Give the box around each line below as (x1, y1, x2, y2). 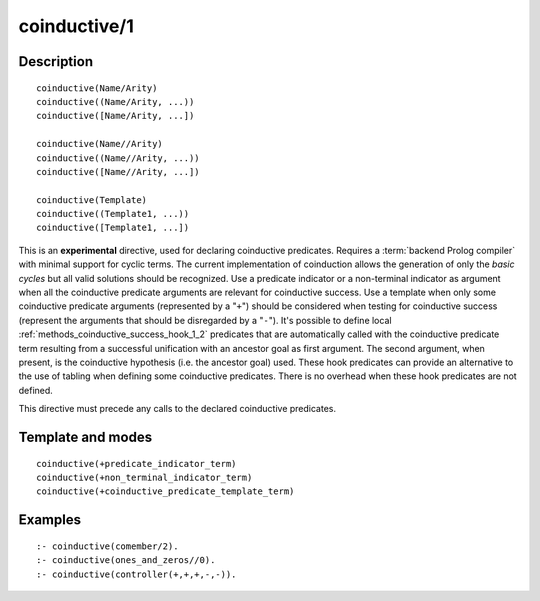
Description (18, 53, 94, 70)
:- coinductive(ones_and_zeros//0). (36, 555, 216, 566)
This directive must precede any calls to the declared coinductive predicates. (18, 403, 337, 415)
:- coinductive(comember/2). (36, 540, 179, 552)
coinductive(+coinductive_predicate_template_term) (36, 486, 295, 497)
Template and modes (18, 428, 153, 445)
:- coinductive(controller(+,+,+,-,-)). (36, 568, 237, 580)
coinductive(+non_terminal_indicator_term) (36, 471, 253, 483)
